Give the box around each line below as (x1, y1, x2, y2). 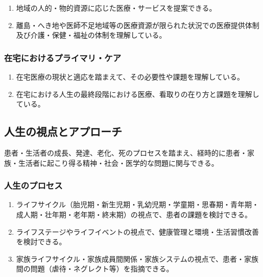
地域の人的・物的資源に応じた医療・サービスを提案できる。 (16, 3, 217, 13)
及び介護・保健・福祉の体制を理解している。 (16, 30, 166, 40)
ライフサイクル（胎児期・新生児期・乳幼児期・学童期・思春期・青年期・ (16, 199, 259, 210)
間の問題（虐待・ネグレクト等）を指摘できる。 (16, 263, 174, 274)
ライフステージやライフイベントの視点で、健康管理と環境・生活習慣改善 (16, 226, 259, 237)
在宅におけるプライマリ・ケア (4, 51, 122, 64)
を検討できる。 (16, 236, 66, 247)
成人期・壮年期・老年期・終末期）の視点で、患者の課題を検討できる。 (16, 209, 252, 219)
